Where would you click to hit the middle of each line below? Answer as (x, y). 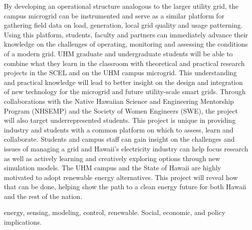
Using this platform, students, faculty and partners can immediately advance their (126, 34)
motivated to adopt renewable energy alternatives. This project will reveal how (121, 177)
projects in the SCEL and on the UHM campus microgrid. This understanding (120, 73)
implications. (23, 222)
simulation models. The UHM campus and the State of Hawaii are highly (113, 168)
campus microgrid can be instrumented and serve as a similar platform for (114, 15)
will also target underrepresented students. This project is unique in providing (120, 120)
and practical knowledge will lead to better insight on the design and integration (124, 82)
